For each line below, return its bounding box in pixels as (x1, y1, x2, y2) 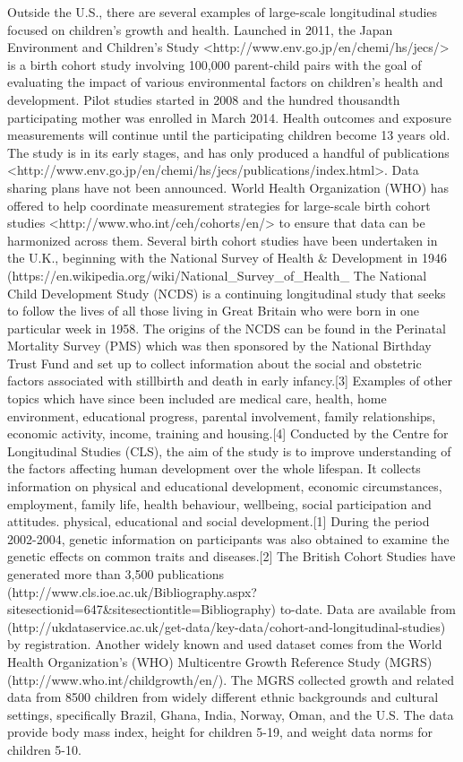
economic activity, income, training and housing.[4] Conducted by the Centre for (7, 424, 449, 443)
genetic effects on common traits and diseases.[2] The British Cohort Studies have (7, 547, 456, 566)
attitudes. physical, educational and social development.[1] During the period (7, 512, 430, 531)
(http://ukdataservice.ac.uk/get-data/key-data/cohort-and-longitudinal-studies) (7, 617, 446, 636)
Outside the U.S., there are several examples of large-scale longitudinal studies (7, 3, 438, 21)
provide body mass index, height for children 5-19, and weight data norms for (7, 723, 433, 741)
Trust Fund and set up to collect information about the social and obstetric (7, 353, 422, 372)
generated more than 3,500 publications (7, 565, 225, 583)
